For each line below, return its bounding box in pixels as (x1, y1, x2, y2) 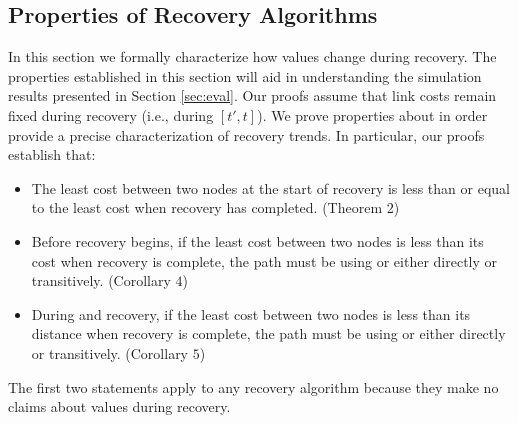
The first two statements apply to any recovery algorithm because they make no (8, 376, 499, 397)
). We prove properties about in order (257, 104, 488, 125)
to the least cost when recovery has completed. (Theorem (31, 197, 383, 218)
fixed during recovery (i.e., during (8, 104, 214, 125)
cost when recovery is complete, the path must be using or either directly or (31, 250, 498, 271)
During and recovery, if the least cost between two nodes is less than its (31, 303, 471, 324)
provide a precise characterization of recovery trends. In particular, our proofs (8, 124, 485, 145)
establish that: (8, 144, 96, 165)
